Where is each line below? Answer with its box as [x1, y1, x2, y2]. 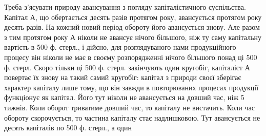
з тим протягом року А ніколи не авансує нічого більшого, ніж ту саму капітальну [4, 31, 262, 42]
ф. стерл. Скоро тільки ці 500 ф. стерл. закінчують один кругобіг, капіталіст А [4, 62, 250, 72]
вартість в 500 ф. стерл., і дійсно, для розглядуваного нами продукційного [4, 42, 236, 52]
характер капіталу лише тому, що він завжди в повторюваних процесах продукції [4, 82, 259, 92]
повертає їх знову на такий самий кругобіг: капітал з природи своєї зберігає [4, 72, 241, 83]
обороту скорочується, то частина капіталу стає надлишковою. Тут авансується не [4, 112, 260, 123]
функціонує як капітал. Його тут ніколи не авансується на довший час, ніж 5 [4, 92, 244, 103]
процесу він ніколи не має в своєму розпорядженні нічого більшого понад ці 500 [4, 51, 257, 62]
